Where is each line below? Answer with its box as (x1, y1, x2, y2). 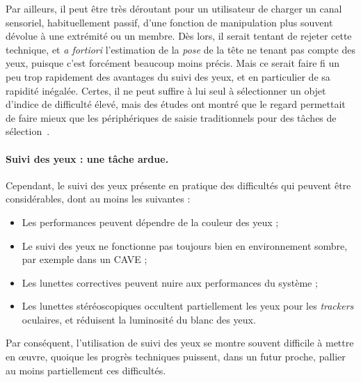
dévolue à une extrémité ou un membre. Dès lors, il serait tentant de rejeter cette (6, 29, 352, 43)
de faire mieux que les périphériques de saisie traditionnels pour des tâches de (6, 110, 337, 125)
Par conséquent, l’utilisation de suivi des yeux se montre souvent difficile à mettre (6, 335, 354, 350)
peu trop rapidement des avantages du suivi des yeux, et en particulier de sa (6, 69, 330, 83)
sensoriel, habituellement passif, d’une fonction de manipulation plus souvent (6, 15, 333, 29)
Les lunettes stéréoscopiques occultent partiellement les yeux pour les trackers (22, 299, 354, 313)
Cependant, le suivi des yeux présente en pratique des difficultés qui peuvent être (6, 177, 351, 192)
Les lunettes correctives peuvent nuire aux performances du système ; (22, 275, 318, 289)
